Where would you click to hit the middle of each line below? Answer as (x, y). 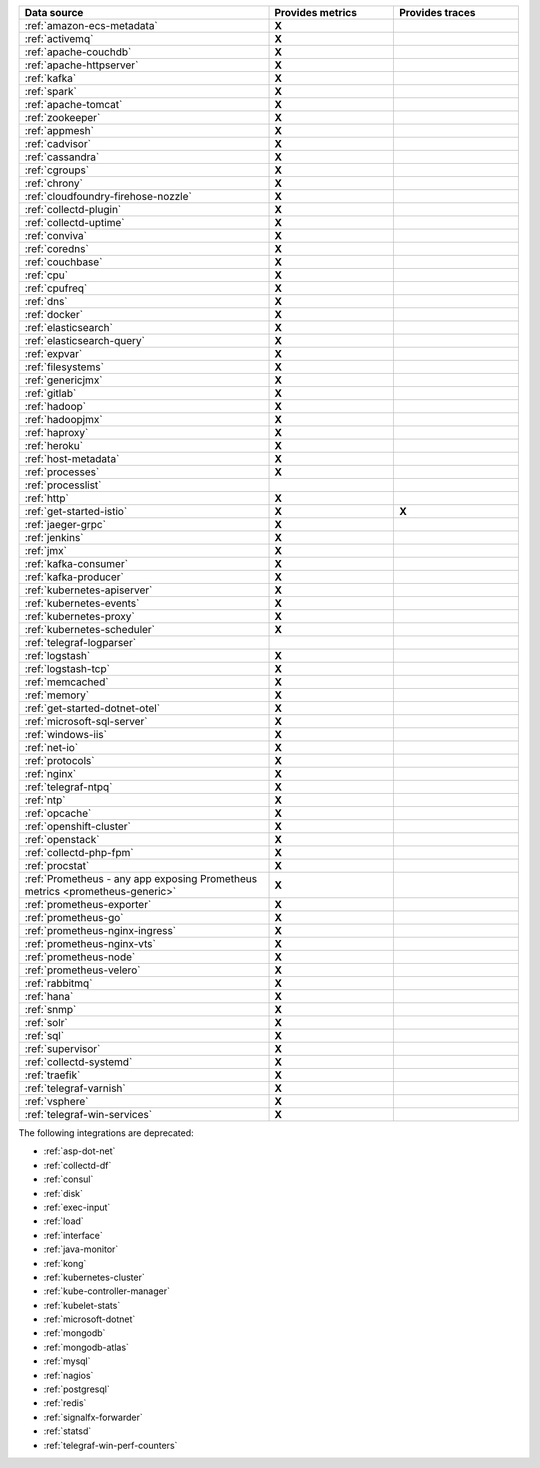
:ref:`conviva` (56, 235)
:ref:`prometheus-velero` (82, 970)
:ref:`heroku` (54, 445)
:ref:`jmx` (45, 550)
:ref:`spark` (50, 91)
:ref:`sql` (44, 1035)
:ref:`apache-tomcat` (73, 104)
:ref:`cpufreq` (56, 288)
